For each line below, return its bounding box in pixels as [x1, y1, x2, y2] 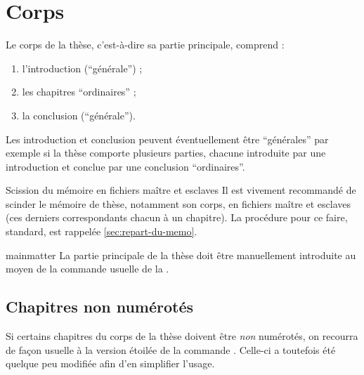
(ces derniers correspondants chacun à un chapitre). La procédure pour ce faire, [6, 210, 348, 225]
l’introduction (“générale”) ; [22, 60, 143, 75]
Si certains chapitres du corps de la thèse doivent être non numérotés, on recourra [6, 329, 358, 343]
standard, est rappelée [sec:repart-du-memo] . [6, 224, 197, 239]
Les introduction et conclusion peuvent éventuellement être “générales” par [6, 131, 329, 146]
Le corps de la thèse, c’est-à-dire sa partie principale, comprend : [6, 37, 285, 52]
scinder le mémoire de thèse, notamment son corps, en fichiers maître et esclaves [6, 196, 351, 211]
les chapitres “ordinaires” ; [22, 84, 136, 99]
